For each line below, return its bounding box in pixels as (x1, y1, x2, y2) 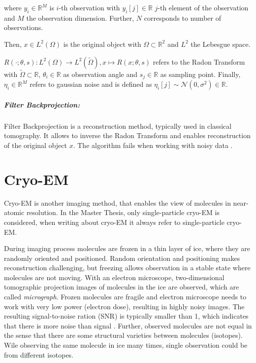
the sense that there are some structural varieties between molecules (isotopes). (4, 330, 243, 340)
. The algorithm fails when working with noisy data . (73, 140, 233, 150)
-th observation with (59, 2, 120, 12)
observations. (4, 22, 43, 33)
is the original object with (63, 38, 141, 49)
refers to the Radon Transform (153, 56, 245, 67)
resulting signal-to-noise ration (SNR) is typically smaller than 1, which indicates (4, 311, 249, 321)
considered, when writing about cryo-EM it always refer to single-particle (4, 217, 224, 227)
